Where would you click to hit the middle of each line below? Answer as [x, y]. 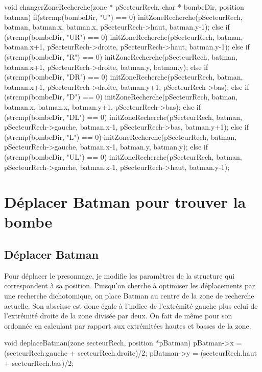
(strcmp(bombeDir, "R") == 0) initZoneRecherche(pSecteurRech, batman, [121, 56]
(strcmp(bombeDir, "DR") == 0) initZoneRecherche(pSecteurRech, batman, [124, 77]
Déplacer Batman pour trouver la [125, 202]
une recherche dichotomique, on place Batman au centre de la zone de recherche [129, 296]
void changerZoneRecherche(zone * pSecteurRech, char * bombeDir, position [124, 7]
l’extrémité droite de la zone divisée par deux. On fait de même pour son [118, 316]
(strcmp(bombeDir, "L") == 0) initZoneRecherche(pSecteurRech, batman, [121, 137]
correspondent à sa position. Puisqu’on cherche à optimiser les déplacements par [130, 286]
